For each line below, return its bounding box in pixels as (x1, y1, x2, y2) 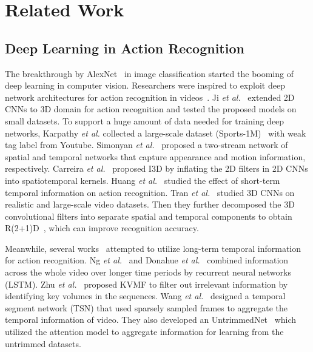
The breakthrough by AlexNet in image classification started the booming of (5, 67, 294, 80)
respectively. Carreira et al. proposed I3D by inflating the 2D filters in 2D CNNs (5, 162, 308, 175)
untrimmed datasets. (5, 337, 81, 350)
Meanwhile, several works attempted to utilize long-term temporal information (5, 242, 301, 254)
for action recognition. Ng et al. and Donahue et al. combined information (5, 254, 289, 266)
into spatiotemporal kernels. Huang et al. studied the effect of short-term (5, 174, 280, 186)
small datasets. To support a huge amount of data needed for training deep (5, 114, 284, 127)
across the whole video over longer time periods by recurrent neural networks (5, 266, 291, 279)
